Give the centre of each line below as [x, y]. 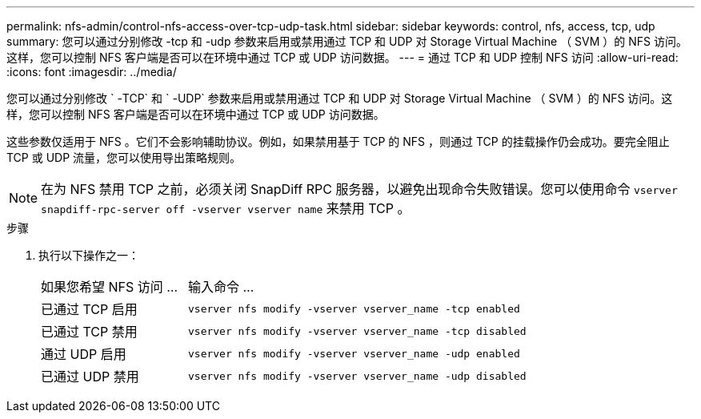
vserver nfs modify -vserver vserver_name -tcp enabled [354, 308]
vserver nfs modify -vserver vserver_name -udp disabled [357, 376]
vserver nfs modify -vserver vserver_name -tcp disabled [357, 331]
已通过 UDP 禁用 [90, 377]
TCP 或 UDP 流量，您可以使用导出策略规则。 [124, 157]
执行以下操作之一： [89, 255]
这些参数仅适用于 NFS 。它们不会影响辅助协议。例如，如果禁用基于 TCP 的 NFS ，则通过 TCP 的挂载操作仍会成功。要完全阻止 [338, 141]
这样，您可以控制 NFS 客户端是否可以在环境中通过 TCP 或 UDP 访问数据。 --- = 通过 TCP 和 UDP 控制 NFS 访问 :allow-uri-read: [342, 57]
